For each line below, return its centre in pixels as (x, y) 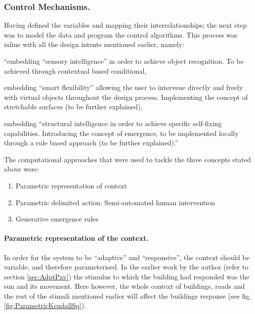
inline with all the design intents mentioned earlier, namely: (94, 44)
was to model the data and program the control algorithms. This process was (121, 34)
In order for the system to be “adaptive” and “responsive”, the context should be (127, 257)
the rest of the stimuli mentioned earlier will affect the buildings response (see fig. (128, 295)
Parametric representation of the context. (76, 238)
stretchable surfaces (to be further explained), (73, 107)
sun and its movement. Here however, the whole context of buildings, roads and (125, 286)
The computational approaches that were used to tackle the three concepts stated (127, 159)
